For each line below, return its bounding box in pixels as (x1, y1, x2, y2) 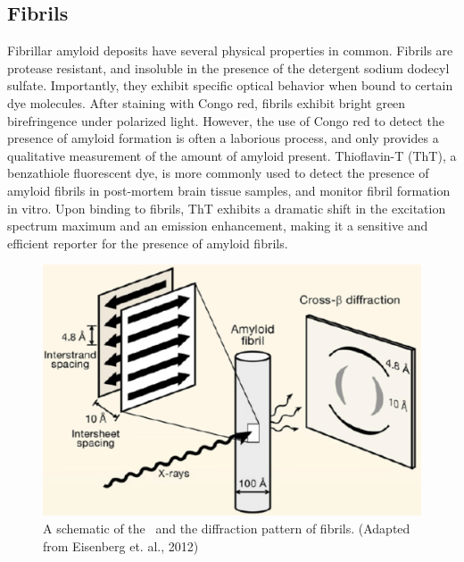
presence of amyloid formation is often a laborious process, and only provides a (7, 129, 439, 147)
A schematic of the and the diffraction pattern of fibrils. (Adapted (43, 519, 410, 538)
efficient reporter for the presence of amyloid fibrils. (7, 233, 288, 252)
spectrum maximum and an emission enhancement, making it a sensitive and (7, 216, 428, 235)
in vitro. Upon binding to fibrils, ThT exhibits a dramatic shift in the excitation (7, 198, 446, 217)
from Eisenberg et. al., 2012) (43, 536, 199, 555)
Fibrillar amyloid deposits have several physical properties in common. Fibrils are (7, 41, 453, 60)
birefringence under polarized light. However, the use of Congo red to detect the (7, 111, 444, 130)
